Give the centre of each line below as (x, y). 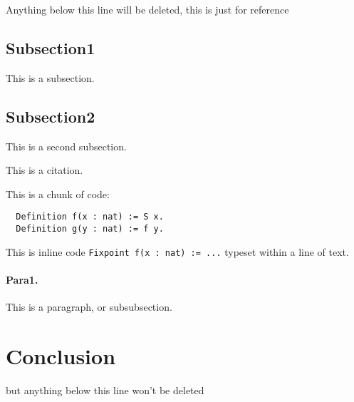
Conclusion (61, 355)
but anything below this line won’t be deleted (105, 390)
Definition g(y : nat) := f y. (90, 229)
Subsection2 (51, 116)
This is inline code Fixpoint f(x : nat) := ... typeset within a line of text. (177, 251)
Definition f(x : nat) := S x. (90, 217)
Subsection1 (51, 47)
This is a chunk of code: (58, 194)
